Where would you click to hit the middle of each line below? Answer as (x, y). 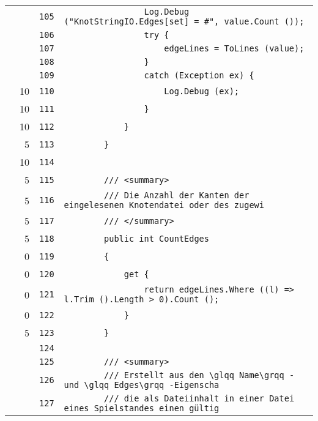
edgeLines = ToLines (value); (234, 48)
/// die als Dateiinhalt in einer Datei (199, 398)
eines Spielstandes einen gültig (142, 408)
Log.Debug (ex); (202, 91)
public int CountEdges (157, 238)
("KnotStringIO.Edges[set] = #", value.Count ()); (184, 21)
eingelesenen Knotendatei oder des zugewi (164, 205)
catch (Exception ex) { (199, 75)
